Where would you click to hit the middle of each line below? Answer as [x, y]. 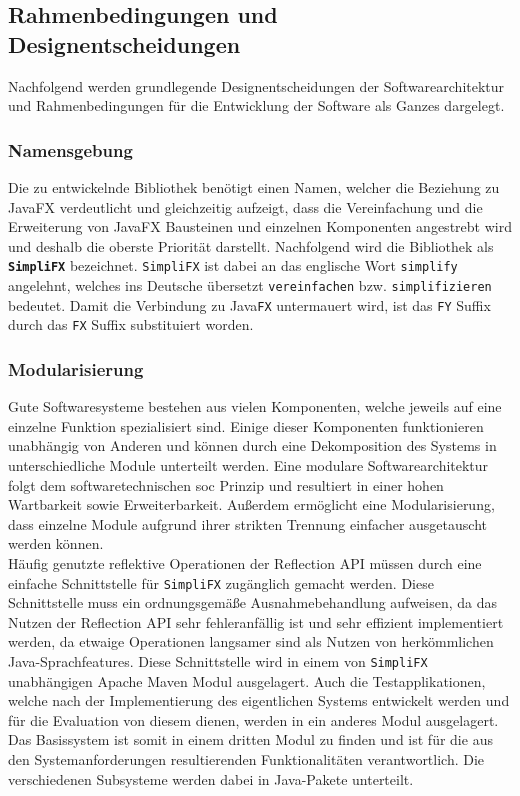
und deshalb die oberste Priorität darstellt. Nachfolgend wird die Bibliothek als [251, 245]
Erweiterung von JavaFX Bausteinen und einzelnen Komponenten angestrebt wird [260, 226]
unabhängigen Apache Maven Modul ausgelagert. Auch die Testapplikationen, [247, 680]
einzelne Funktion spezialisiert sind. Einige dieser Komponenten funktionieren [246, 425]
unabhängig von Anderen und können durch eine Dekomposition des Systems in [252, 445]
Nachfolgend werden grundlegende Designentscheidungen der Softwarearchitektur [256, 85]
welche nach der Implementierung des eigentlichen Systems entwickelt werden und [259, 700]
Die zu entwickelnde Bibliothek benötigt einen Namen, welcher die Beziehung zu [254, 187]
